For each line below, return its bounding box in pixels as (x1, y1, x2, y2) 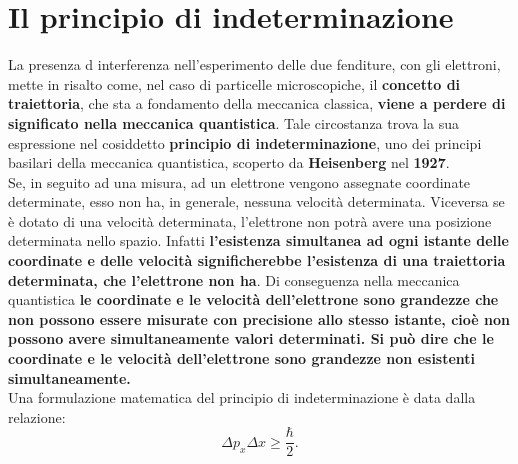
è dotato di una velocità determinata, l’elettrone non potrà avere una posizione (8, 210, 492, 231)
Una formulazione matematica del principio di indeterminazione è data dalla (8, 387, 476, 408)
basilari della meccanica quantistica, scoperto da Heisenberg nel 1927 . (8, 152, 450, 173)
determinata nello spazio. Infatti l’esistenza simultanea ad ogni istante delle (8, 230, 509, 251)
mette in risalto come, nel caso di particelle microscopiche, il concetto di (8, 73, 461, 94)
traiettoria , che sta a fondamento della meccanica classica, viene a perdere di (8, 93, 506, 114)
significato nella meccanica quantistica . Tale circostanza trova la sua (8, 112, 459, 133)
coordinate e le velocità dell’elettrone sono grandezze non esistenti (8, 348, 476, 369)
